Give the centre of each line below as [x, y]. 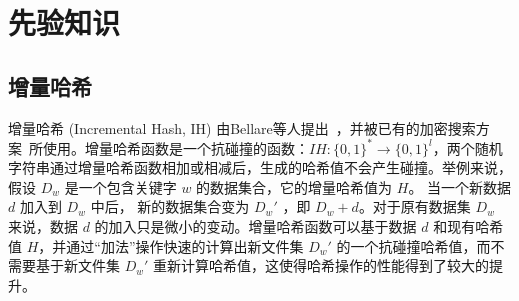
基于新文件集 [77, 265]
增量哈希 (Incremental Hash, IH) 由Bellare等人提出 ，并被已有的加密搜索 [242, 127]
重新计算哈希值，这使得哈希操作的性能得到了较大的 [321, 265]
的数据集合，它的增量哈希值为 [294, 186]
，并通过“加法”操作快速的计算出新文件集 [171, 245]
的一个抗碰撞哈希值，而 [413, 245]
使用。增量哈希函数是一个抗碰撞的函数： [175, 147]
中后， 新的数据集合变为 [170, 206]
